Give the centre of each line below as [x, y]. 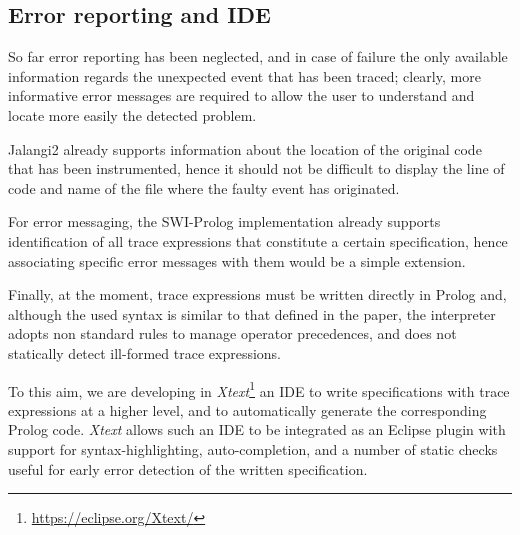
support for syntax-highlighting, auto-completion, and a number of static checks [253, 448]
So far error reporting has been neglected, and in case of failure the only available [258, 56]
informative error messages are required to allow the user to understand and [241, 95]
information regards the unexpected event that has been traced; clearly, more [244, 75]
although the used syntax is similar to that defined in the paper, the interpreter [252, 313]
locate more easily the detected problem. [132, 114]
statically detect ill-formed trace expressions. [145, 352]
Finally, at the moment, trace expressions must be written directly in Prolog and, [257, 294]
